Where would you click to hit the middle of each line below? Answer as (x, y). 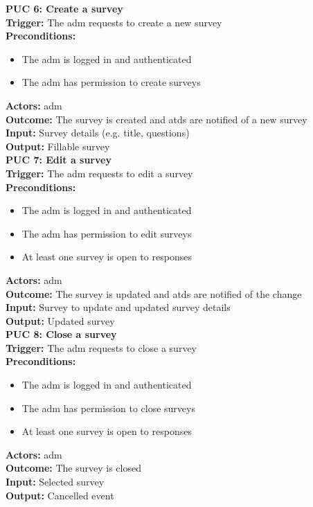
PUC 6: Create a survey (64, 8)
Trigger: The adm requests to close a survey (101, 347)
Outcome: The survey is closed (73, 468)
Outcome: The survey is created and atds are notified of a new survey (156, 119)
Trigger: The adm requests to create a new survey (114, 22)
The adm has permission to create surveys (111, 82)
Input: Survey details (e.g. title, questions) (98, 133)
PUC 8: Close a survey (61, 334)
